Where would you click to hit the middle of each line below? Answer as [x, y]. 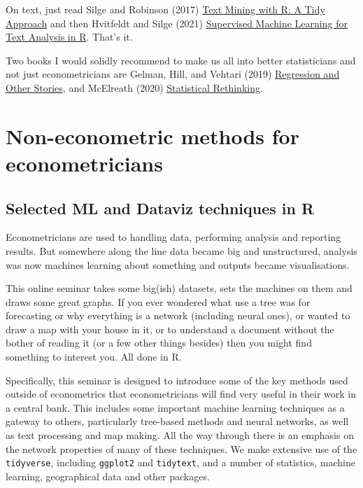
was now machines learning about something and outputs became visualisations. [178, 264]
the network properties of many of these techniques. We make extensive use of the [181, 448]
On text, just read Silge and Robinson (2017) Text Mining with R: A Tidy [165, 9]
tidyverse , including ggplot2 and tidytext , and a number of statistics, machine [180, 462]
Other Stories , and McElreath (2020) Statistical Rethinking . [134, 87]
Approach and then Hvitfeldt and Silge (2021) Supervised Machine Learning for [177, 23]
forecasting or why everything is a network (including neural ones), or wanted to [178, 315]
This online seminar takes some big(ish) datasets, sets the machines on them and [179, 288]
